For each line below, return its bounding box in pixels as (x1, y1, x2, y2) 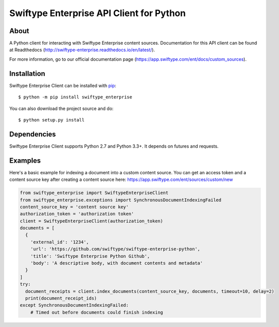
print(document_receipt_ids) (25, 295, 98, 301)
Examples (9, 156, 41, 165)
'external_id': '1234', (30, 239, 89, 245)
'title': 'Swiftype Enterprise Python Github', (30, 253, 150, 259)
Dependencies (9, 130, 56, 138)
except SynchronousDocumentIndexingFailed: (20, 302, 129, 308)
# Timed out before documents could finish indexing (30, 309, 163, 315)
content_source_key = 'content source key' (20, 204, 129, 209)
